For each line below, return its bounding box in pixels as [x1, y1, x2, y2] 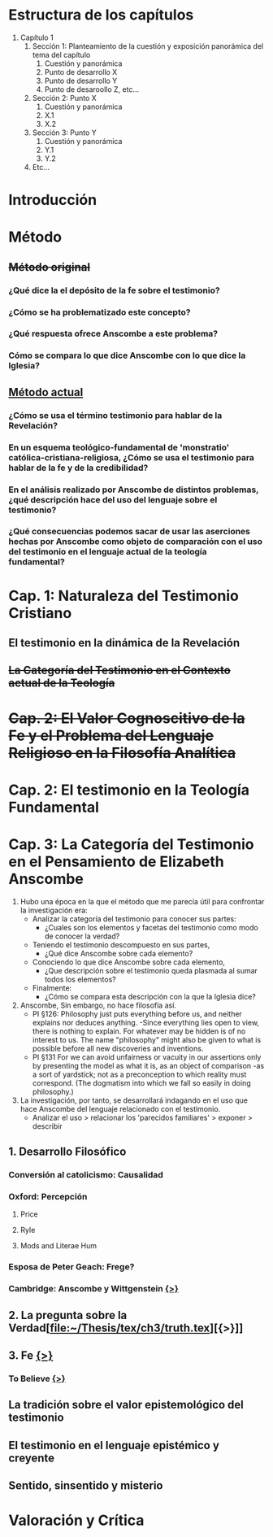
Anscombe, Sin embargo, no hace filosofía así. [19, 1000, 177, 1010]
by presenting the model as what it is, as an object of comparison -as [32, 1060, 265, 1070]
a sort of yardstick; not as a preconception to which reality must [32, 1069, 247, 1079]
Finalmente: [32, 982, 72, 993]
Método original [8, 260, 91, 274]
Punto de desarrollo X [44, 67, 118, 76]
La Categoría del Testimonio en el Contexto [8, 664, 232, 677]
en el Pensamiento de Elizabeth [8, 852, 225, 871]
